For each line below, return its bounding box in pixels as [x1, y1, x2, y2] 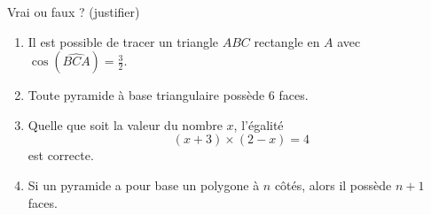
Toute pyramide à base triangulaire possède [27, 86, 265, 104]
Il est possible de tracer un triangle [27, 32, 219, 50]
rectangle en [254, 32, 320, 50]
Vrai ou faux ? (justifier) [7, 3, 140, 20]
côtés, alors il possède [274, 175, 392, 194]
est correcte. [27, 146, 94, 165]
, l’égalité [233, 115, 284, 134]
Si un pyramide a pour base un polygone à [27, 175, 260, 194]
